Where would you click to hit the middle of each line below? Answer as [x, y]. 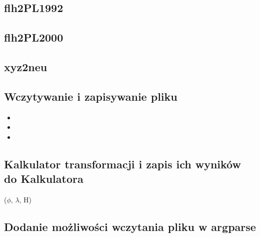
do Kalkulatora [44, 179]
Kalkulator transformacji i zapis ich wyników [122, 164]
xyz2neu [26, 66]
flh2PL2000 [34, 37]
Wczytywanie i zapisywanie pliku [91, 96]
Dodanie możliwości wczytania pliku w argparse [130, 226]
